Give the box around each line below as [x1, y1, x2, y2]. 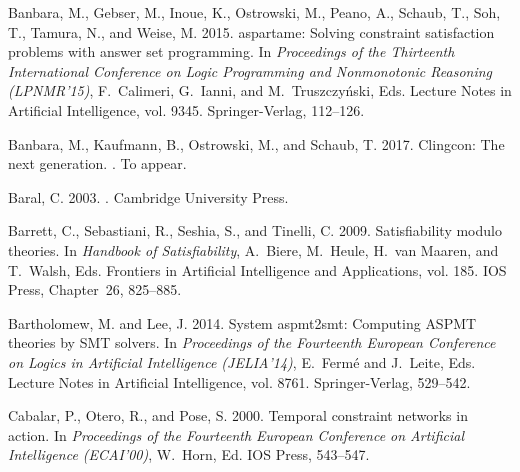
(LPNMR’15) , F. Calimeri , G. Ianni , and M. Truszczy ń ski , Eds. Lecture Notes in [8, 80, 512, 101]
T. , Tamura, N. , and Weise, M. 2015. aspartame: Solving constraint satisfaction [8, 21, 495, 42]
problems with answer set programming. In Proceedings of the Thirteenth [8, 41, 455, 62]
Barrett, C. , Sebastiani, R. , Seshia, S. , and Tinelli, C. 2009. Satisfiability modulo [8, 220, 502, 241]
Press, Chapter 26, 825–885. [8, 279, 182, 300]
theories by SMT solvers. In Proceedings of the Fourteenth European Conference [8, 332, 496, 353]
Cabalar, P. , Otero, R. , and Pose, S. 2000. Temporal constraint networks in [8, 405, 468, 426]
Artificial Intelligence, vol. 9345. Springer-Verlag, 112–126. [8, 99, 365, 120]
